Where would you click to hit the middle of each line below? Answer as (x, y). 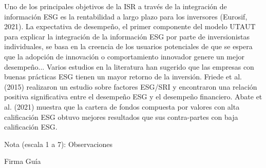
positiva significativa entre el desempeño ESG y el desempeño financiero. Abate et (133, 97)
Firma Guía (23, 161)
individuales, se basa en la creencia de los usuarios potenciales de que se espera (128, 46)
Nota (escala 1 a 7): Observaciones (59, 144)
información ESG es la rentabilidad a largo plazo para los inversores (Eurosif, (126, 16)
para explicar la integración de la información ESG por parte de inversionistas (127, 36)
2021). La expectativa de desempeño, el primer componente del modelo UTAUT (130, 26)
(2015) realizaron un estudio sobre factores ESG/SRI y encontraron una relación (131, 86)
